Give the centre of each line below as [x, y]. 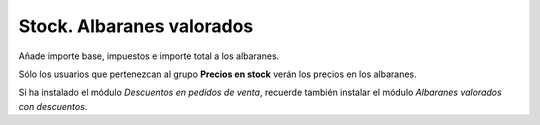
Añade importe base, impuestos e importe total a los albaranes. [149, 56]
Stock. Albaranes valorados [136, 26]
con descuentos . [53, 106]
